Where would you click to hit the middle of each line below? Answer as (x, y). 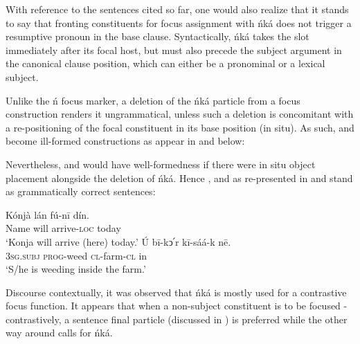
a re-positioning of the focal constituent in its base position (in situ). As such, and (180, 127)
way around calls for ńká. (59, 333)
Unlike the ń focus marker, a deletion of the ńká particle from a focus (153, 100)
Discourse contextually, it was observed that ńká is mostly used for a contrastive (176, 292)
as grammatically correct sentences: (81, 191)
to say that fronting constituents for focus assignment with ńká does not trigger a (179, 22)
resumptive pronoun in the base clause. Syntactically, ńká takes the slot (157, 36)
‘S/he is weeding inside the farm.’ (76, 269)
